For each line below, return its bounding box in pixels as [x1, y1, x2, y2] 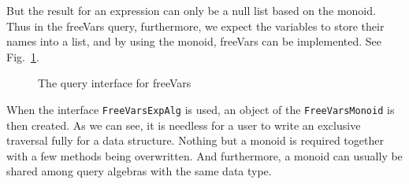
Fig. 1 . [6, 48, 39, 64]
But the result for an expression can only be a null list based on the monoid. [6, 2, 376, 18]
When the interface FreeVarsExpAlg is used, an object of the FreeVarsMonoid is [6, 101, 395, 117]
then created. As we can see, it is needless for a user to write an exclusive [6, 116, 361, 133]
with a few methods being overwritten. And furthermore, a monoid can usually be [6, 147, 403, 164]
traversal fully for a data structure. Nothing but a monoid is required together [6, 132, 384, 149]
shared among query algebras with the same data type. [6, 163, 272, 179]
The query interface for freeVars [38, 75, 191, 91]
